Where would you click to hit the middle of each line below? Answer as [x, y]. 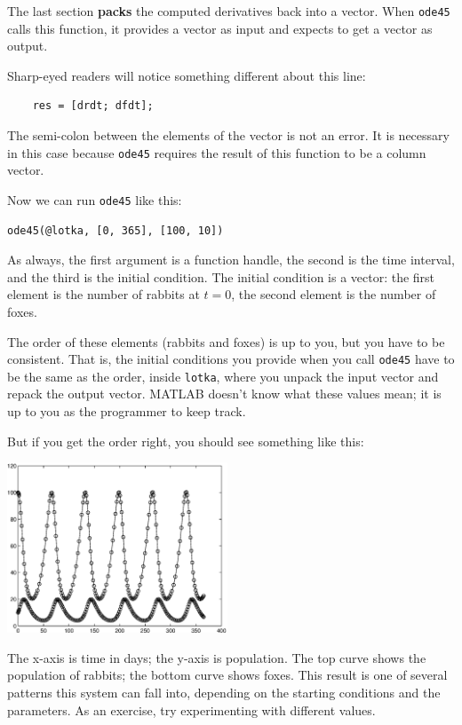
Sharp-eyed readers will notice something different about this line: [187, 75]
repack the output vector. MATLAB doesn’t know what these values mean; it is [224, 394]
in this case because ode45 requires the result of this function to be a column [217, 152]
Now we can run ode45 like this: [95, 199]
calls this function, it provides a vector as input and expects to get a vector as [220, 28]
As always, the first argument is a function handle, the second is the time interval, [231, 260]
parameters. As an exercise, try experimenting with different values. [191, 709]
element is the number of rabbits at [104, 294]
